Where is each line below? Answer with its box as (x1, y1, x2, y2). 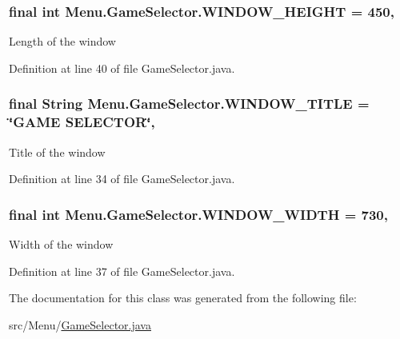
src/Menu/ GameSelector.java (9, 316, 151, 333)
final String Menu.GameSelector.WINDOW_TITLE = (9, 94, 370, 114)
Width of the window (9, 235, 114, 252)
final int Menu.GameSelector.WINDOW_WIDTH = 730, (9, 204, 388, 224)
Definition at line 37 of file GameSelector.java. (9, 262, 235, 279)
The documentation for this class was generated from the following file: (9, 289, 357, 306)
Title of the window (9, 143, 106, 160)
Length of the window (9, 33, 116, 50)
